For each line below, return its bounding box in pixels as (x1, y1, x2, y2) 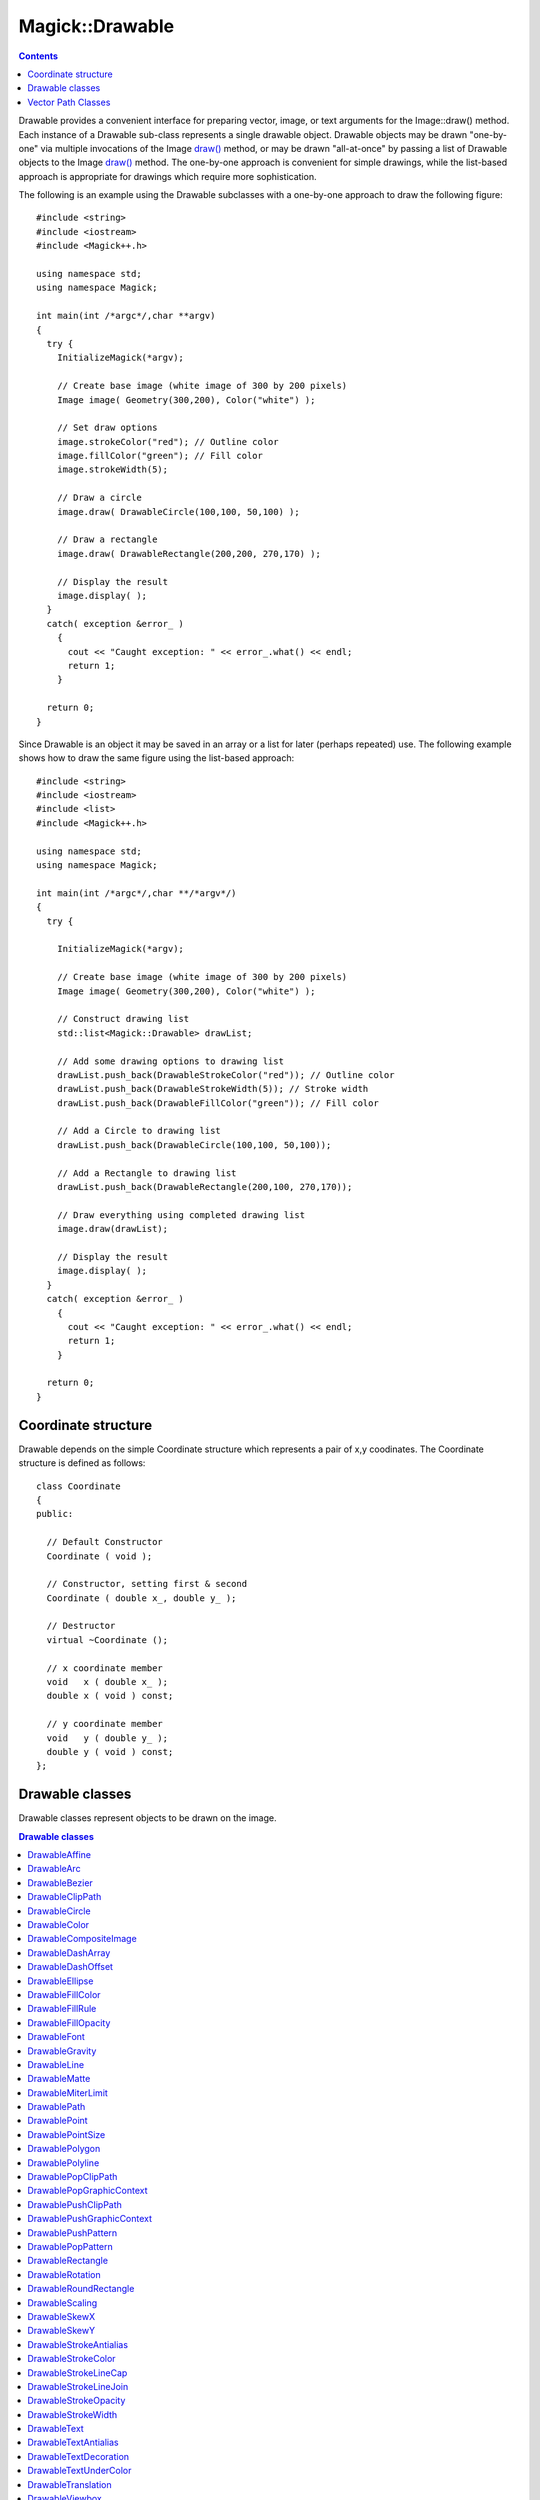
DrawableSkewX (27, 2310, 95, 2322)
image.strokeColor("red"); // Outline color (56, 436, 279, 447)
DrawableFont (27, 2031, 85, 2043)
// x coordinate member (46, 1662, 164, 1674)
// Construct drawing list (56, 1013, 190, 1025)
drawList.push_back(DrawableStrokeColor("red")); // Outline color (56, 1069, 395, 1080)
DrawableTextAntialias (27, 2436, 119, 2449)
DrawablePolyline (27, 2156, 100, 2169)
